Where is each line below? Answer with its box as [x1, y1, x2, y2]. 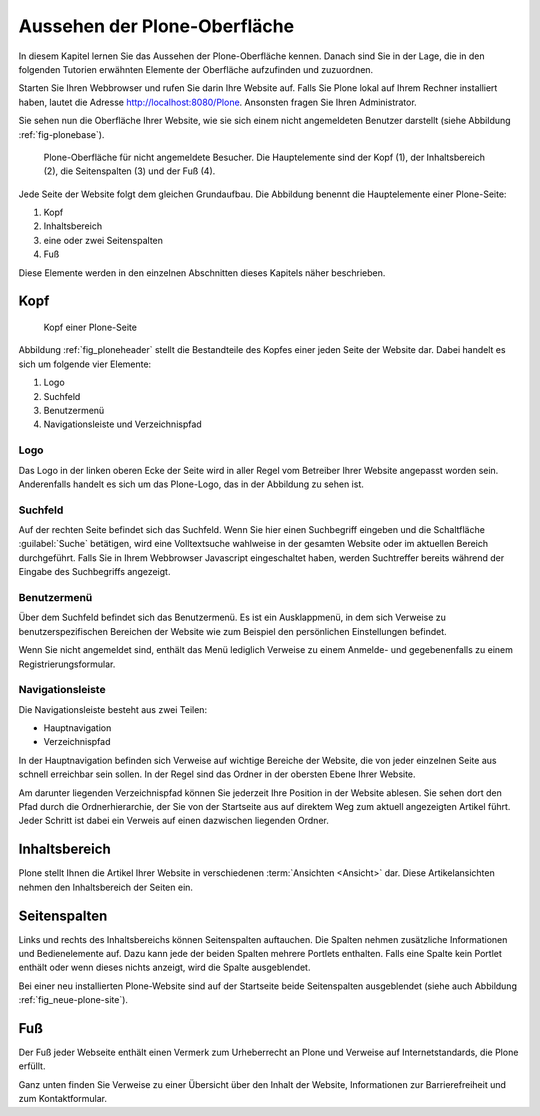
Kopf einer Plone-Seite [43, 321, 137, 334]
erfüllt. [18, 1060, 46, 1072]
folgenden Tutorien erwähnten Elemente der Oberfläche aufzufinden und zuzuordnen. [18, 63, 374, 75]
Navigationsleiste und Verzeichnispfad [43, 418, 202, 430]
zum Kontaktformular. [18, 1093, 108, 1105]
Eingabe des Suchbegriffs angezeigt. [18, 566, 171, 578]
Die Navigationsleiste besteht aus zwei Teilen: [18, 703, 208, 715]
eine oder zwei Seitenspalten [43, 234, 164, 246]
